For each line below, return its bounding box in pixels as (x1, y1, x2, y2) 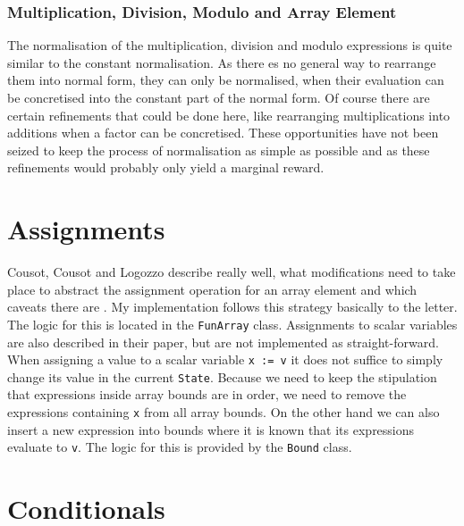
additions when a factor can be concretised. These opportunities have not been (7, 123, 439, 142)
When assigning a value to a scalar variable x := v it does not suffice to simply (7, 350, 443, 369)
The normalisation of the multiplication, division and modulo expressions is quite (7, 36, 452, 54)
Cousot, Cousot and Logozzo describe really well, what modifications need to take (7, 263, 456, 281)
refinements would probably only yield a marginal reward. (7, 158, 325, 177)
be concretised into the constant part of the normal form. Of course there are (7, 88, 430, 106)
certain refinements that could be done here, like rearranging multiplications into (7, 105, 451, 124)
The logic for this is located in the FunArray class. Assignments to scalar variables (7, 314, 458, 333)
